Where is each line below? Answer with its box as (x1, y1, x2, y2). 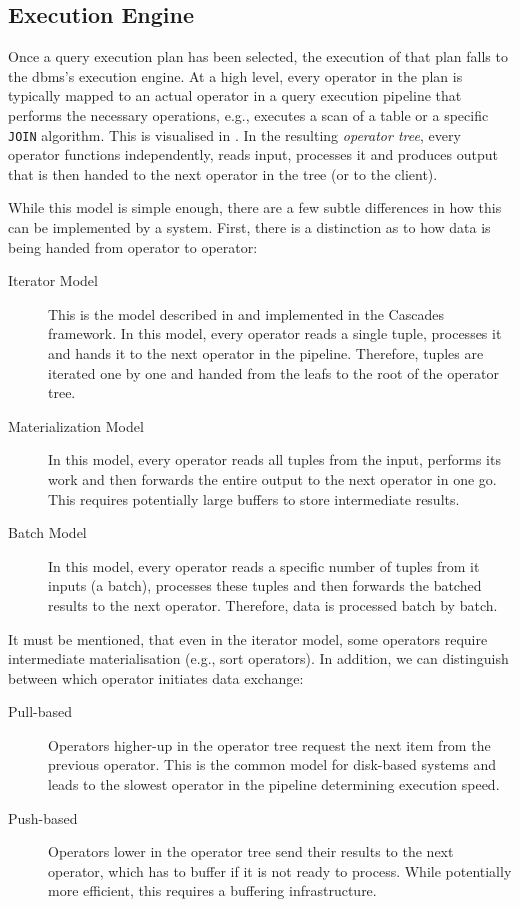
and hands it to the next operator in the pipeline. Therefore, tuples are (48, 342, 484, 363)
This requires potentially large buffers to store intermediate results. (48, 488, 460, 509)
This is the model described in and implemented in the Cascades (48, 303, 444, 324)
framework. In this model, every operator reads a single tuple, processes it (48, 323, 502, 344)
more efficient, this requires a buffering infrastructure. (48, 880, 377, 901)
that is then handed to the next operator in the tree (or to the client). (8, 163, 438, 184)
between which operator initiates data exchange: (8, 667, 304, 688)
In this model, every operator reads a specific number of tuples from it (48, 555, 480, 576)
